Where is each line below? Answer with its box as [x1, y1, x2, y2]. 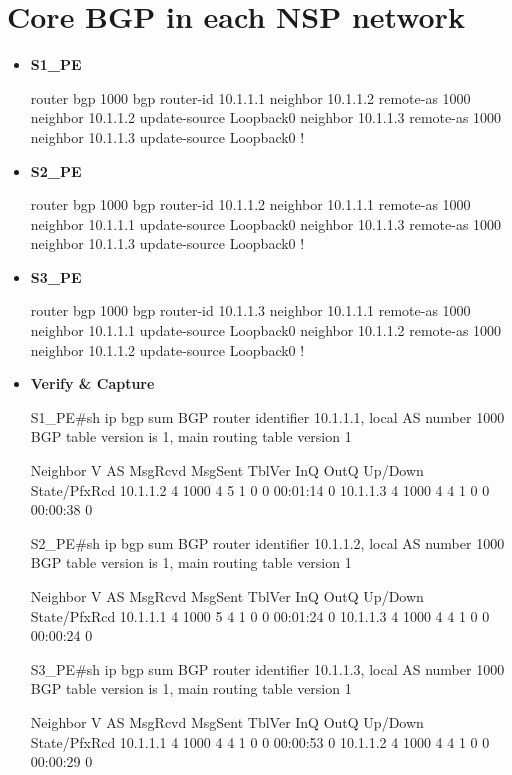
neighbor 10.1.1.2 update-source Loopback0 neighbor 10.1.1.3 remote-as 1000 [30, 107, 502, 128]
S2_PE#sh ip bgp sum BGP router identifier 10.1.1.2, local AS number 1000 [30, 532, 505, 553]
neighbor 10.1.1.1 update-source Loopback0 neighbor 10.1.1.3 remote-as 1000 [30, 213, 502, 234]
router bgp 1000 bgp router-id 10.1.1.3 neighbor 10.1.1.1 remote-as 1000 [30, 300, 471, 321]
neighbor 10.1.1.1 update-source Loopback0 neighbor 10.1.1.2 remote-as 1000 [30, 320, 502, 341]
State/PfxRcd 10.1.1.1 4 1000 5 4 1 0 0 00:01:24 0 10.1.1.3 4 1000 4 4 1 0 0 [30, 605, 490, 626]
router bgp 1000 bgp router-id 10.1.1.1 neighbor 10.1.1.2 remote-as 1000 [30, 87, 471, 108]
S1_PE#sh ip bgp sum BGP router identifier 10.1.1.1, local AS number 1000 [30, 406, 505, 427]
